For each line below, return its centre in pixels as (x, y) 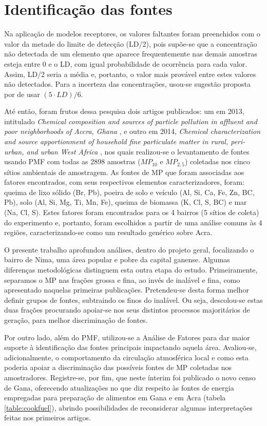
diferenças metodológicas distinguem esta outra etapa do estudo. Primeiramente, (131, 270)
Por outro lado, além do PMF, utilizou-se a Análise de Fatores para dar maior (127, 337)
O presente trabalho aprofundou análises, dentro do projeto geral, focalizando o (129, 249)
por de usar (22, 94)
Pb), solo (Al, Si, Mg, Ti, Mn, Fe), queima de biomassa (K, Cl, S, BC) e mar (126, 202)
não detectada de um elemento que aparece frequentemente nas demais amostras (131, 54)
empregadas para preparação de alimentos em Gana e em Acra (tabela (115, 398)
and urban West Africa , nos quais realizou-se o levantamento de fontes (138, 151)
